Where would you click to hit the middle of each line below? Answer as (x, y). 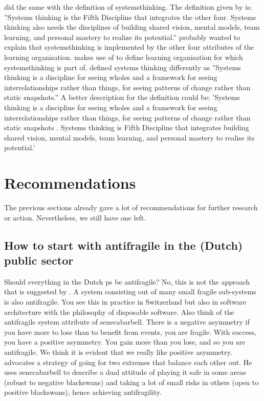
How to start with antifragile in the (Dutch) (124, 245)
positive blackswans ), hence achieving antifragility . (83, 392)
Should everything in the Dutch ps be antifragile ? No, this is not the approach (127, 281)
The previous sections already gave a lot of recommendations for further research (131, 207)
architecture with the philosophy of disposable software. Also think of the (119, 312)
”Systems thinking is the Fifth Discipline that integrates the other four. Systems (130, 17)
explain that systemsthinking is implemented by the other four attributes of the (129, 47)
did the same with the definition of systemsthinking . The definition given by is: (128, 7)
